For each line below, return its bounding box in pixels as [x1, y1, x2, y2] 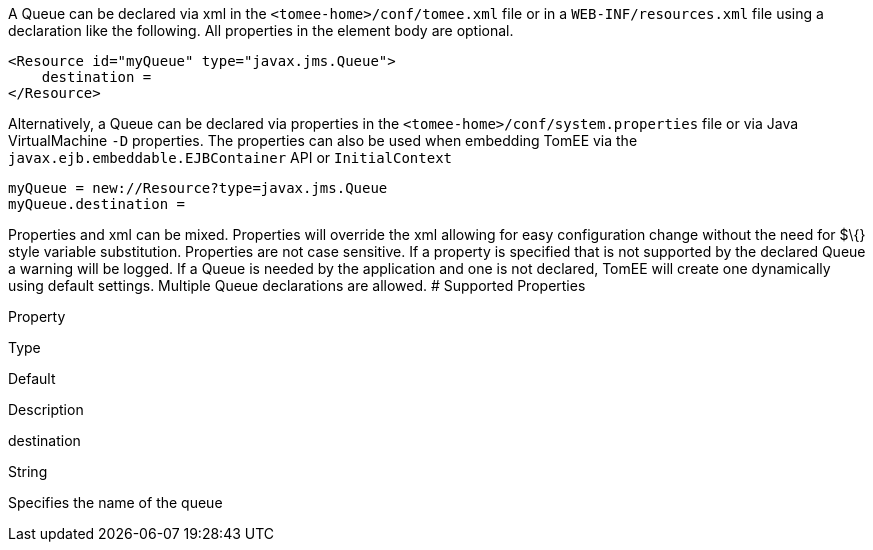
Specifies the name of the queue [8, 494, 223, 511]
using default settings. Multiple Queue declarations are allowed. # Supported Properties [8, 277, 586, 294]
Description [8, 401, 84, 418]
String [8, 463, 48, 480]
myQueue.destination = [8, 196, 186, 212]
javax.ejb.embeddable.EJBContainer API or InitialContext [8, 149, 453, 166]
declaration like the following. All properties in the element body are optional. [8, 22, 514, 39]
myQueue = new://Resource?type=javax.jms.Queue [8, 180, 388, 196]
